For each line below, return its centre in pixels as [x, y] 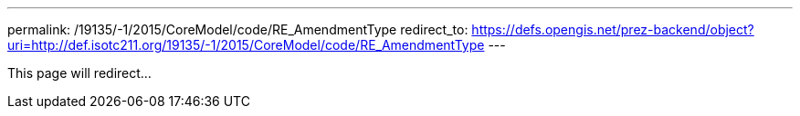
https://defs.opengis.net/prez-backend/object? [613, 29]
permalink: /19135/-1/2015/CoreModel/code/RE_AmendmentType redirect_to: [238, 29]
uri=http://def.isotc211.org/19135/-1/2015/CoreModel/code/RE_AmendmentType [246, 45]
